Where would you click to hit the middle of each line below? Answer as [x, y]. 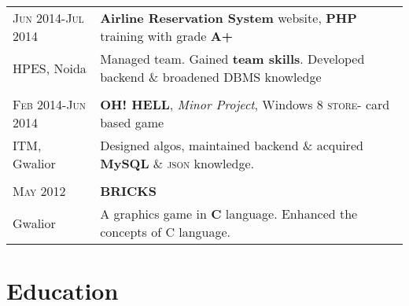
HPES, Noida [50, 68]
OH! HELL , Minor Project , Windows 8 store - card [245, 104]
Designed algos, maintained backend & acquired [232, 145]
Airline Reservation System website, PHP [228, 18]
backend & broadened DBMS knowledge [211, 77]
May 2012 [39, 191]
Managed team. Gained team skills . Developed [232, 59]
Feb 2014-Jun [50, 104]
